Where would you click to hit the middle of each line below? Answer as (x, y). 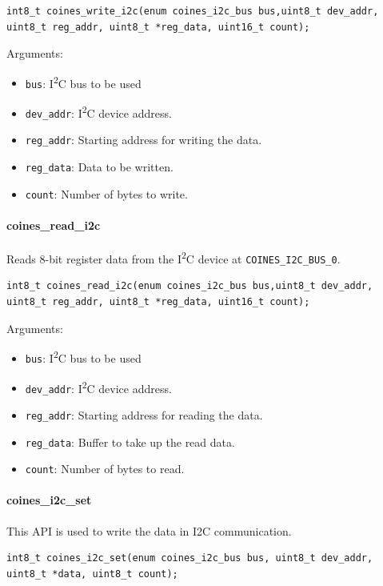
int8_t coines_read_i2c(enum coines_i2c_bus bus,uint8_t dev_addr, (190, 286)
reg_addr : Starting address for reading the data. (144, 414)
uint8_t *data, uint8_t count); (92, 574)
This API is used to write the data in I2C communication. (149, 530)
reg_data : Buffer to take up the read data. (130, 442)
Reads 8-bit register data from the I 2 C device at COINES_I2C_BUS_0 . (174, 257)
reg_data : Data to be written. (99, 167)
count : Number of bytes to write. (106, 193)
